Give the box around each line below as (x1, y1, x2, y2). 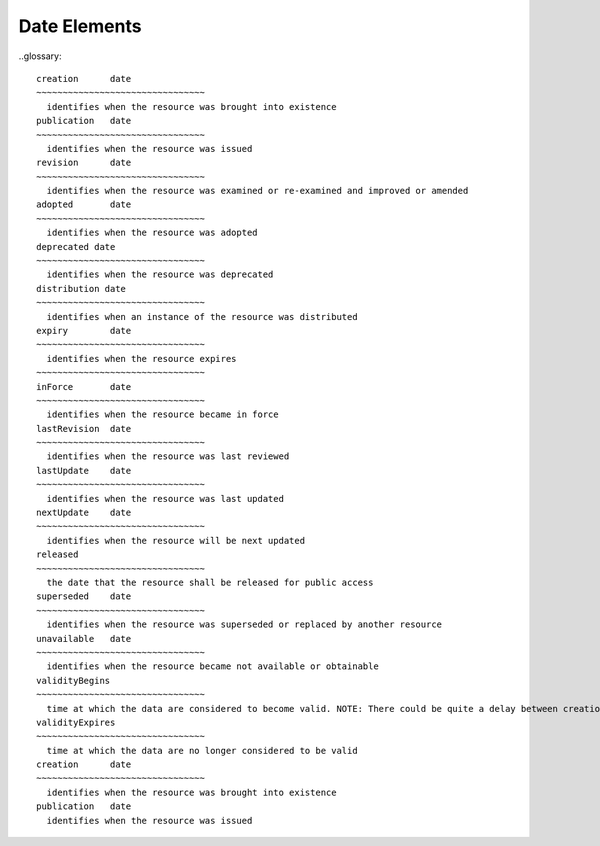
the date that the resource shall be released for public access (46, 577, 374, 588)
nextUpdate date (36, 507, 132, 519)
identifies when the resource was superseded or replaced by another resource (46, 619, 443, 630)
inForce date (36, 381, 132, 392)
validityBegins (36, 675, 111, 686)
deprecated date (36, 241, 116, 252)
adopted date (36, 199, 132, 210)
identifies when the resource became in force (46, 409, 279, 420)
